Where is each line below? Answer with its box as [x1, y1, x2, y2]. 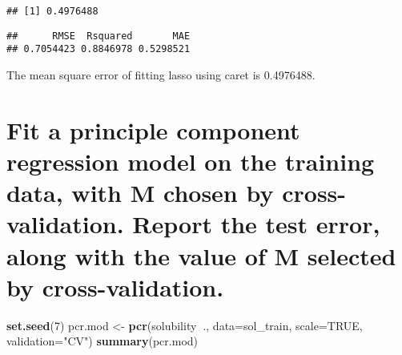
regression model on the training [6, 144, 375, 177]
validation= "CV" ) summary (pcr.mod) [6, 333, 199, 349]
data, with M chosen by [6, 176, 274, 209]
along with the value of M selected [6, 239, 396, 272]
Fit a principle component [6, 113, 300, 146]
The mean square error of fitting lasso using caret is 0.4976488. [6, 66, 316, 83]
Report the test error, [132, 208, 380, 240]
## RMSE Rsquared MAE [6, 30, 191, 42]
